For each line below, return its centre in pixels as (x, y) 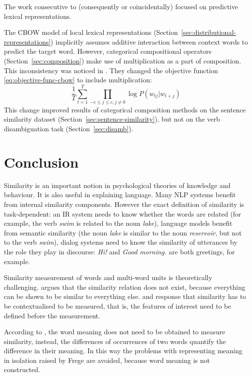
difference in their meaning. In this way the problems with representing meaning (123, 351)
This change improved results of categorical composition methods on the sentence (125, 109)
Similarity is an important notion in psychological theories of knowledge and (117, 185)
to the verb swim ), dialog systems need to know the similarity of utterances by (121, 242)
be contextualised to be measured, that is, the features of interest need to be (118, 305)
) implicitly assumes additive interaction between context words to (149, 41)
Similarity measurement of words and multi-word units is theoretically (108, 277)
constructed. (22, 369)
